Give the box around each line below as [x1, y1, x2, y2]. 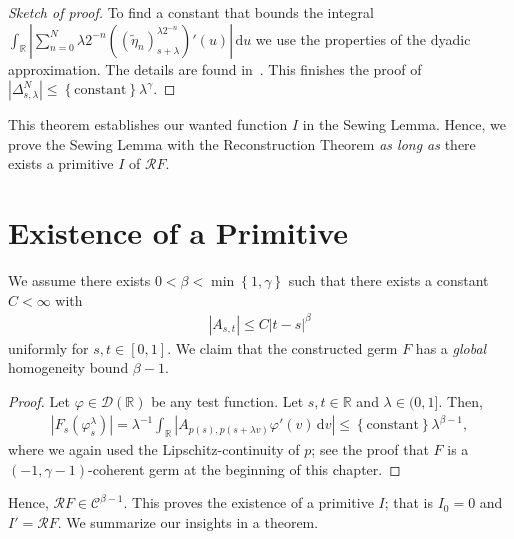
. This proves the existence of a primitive [123, 492, 374, 513]
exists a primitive [8, 153, 114, 174]
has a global [415, 337, 487, 358]
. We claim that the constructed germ [167, 337, 398, 358]
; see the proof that [311, 438, 429, 459]
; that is [384, 492, 433, 513]
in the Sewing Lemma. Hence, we [302, 114, 506, 135]
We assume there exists [8, 270, 151, 291]
